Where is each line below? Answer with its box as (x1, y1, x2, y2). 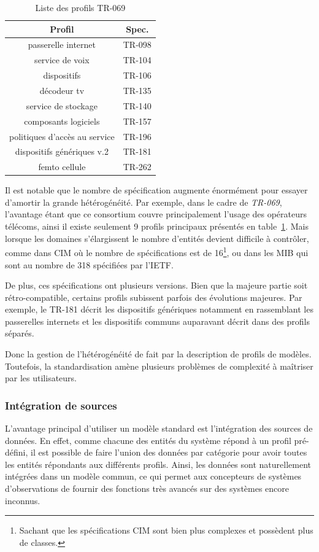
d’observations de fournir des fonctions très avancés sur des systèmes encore (5, 482, 290, 495)
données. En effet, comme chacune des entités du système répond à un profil (5, 433, 291, 446)
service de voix (34, 53, 90, 66)
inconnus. (5, 494, 40, 507)
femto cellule (38, 160, 86, 173)
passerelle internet (28, 38, 96, 51)
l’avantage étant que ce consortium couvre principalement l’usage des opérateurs (5, 208, 307, 220)
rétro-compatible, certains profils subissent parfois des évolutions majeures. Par (5, 290, 302, 303)
